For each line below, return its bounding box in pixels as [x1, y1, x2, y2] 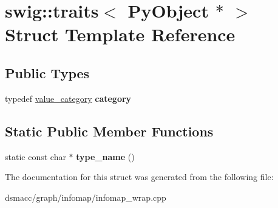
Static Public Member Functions [5, 121, 214, 140]
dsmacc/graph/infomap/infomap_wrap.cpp [5, 190, 166, 203]
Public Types [5, 63, 90, 82]
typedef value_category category [5, 92, 132, 104]
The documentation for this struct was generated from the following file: [5, 170, 274, 183]
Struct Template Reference [5, 22, 236, 47]
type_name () [76, 150, 135, 163]
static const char [5, 150, 66, 163]
